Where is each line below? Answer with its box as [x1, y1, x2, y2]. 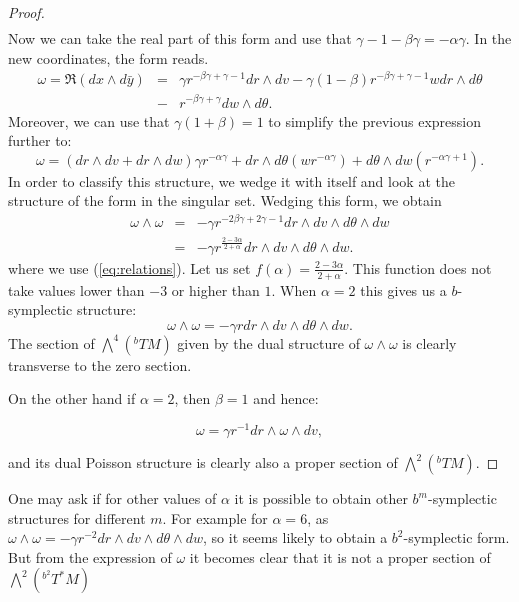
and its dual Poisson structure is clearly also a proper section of [8, 452, 398, 473]
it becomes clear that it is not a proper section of [189, 546, 491, 567]
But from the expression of [8, 546, 172, 567]
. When [271, 279, 317, 300]
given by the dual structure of [177, 332, 360, 353]
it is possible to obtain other [234, 488, 408, 509]
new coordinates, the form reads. [8, 47, 209, 68]
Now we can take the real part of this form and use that [8, 28, 352, 49]
